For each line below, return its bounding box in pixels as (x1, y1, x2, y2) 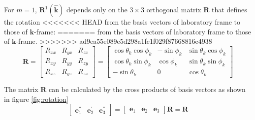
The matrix (4, 84, 38, 94)
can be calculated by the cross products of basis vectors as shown (49, 84, 246, 94)
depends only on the (66, 4, 127, 14)
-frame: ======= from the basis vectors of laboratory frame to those (34, 26, 251, 36)
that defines (212, 4, 247, 14)
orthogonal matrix (146, 4, 201, 14)
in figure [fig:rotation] (4, 93, 68, 104)
